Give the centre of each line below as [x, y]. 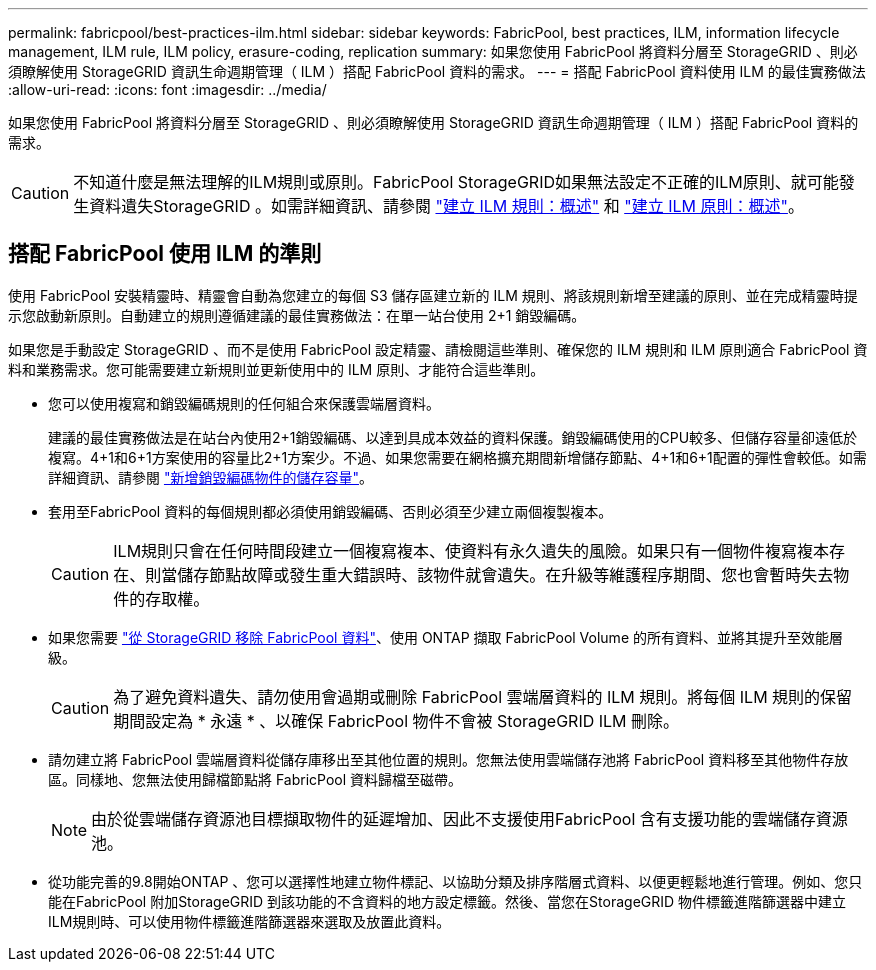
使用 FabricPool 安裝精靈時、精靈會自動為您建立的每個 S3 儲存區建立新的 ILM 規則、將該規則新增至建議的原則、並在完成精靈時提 [433, 295]
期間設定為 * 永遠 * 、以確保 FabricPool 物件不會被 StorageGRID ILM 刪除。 [396, 720]
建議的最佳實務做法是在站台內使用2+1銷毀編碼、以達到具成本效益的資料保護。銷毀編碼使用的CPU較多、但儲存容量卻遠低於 [453, 437]
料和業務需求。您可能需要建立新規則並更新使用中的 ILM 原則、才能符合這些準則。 [276, 369]
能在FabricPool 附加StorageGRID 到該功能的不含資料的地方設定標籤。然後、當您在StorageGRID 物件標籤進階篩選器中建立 [447, 901]
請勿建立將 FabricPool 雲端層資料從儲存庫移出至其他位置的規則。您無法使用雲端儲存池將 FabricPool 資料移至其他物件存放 [448, 759]
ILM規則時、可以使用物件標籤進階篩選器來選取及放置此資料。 [249, 921]
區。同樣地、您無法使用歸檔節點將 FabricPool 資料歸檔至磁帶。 [255, 779]
